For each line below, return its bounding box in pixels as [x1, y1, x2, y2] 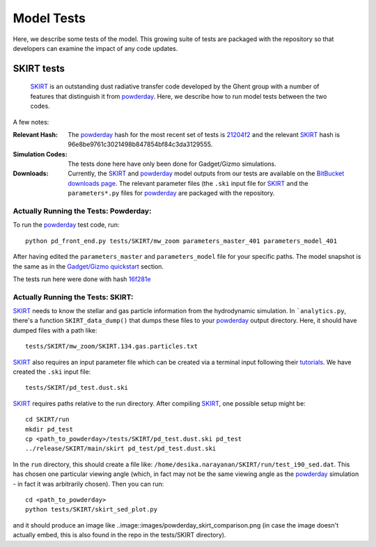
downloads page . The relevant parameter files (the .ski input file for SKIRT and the [68, 179, 309, 187]
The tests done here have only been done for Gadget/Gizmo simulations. [68, 160, 276, 168]
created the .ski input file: [13, 367, 91, 376]
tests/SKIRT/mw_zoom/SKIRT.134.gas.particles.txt [25, 342, 198, 351]
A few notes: [13, 118, 49, 126]
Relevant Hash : [13, 130, 58, 138]
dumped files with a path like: [13, 326, 97, 334]
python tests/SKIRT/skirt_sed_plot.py [25, 505, 158, 514]
